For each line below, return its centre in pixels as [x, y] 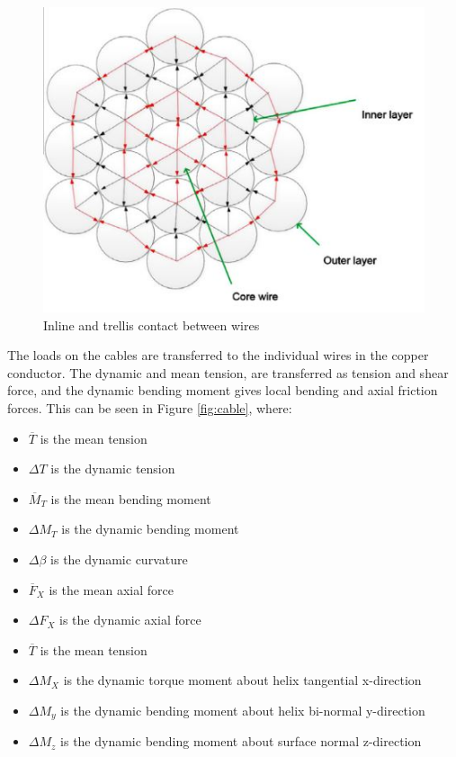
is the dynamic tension [113, 469]
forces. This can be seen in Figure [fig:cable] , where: [150, 407]
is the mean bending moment [131, 498]
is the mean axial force [111, 589]
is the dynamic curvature [119, 559]
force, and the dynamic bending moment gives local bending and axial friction [223, 390]
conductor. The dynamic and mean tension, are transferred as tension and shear [228, 372]
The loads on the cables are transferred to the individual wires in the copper [218, 355]
